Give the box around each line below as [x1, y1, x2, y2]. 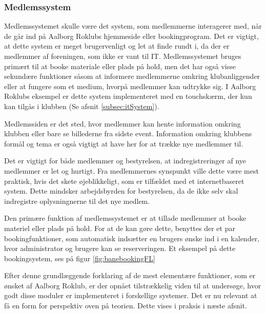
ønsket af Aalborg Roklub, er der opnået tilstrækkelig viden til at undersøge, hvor [4, 280, 261, 290]
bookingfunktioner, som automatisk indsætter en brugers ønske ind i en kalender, [4, 233, 260, 243]
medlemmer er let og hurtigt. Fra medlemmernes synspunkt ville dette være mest [4, 165, 259, 176]
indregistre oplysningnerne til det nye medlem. [4, 195, 150, 206]
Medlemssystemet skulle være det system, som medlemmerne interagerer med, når [4, 20, 262, 31]
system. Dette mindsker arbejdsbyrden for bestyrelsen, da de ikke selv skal [4, 185, 238, 196]
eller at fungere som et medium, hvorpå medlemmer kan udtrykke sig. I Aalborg [4, 80, 256, 91]
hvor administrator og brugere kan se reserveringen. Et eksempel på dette [4, 243, 236, 254]
